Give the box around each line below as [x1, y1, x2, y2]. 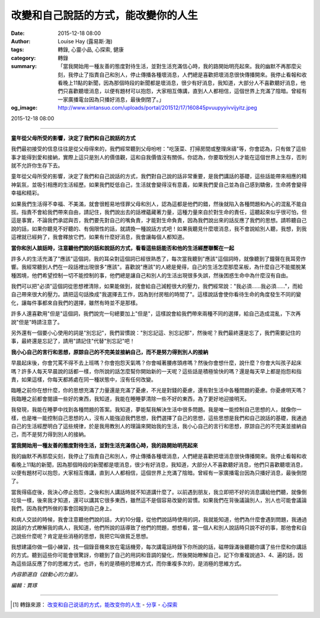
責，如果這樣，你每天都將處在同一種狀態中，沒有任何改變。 [11, 376, 156, 383]
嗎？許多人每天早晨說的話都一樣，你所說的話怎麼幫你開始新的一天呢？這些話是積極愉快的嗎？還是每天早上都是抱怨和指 [11, 367, 302, 374]
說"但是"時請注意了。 [11, 318, 63, 325]
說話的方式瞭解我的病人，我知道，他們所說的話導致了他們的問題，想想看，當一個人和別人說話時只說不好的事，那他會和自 [11, 524, 307, 531]
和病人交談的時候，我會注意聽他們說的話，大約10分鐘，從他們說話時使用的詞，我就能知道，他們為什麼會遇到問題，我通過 [11, 515, 308, 523]
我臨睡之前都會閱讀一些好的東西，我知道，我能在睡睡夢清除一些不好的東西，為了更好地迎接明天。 [11, 395, 250, 402]
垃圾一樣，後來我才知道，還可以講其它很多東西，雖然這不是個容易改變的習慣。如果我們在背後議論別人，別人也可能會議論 [11, 497, 307, 504]
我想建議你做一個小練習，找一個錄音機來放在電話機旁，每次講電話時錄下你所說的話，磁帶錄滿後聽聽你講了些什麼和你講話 [11, 543, 307, 550]
